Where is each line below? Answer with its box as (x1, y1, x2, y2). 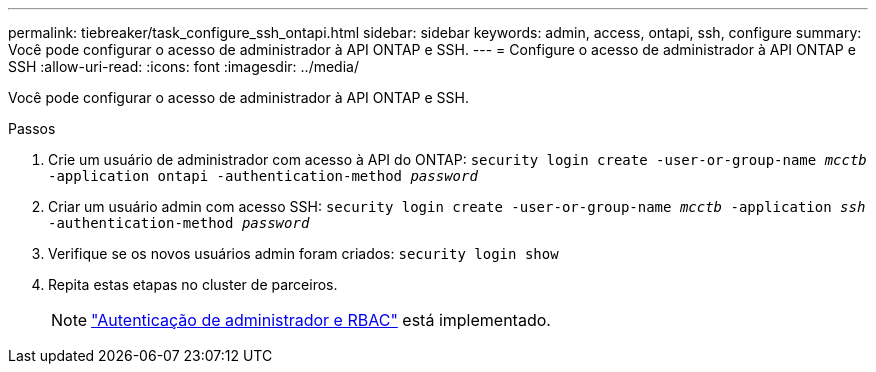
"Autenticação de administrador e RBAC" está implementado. (91, 310, 551, 330)
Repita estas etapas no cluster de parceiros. (48, 276, 338, 293)
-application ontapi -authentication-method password (48, 168, 478, 184)
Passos (8, 120, 56, 137)
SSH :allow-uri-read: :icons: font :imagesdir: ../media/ (8, 58, 359, 75)
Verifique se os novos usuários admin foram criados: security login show (48, 245, 559, 262)
